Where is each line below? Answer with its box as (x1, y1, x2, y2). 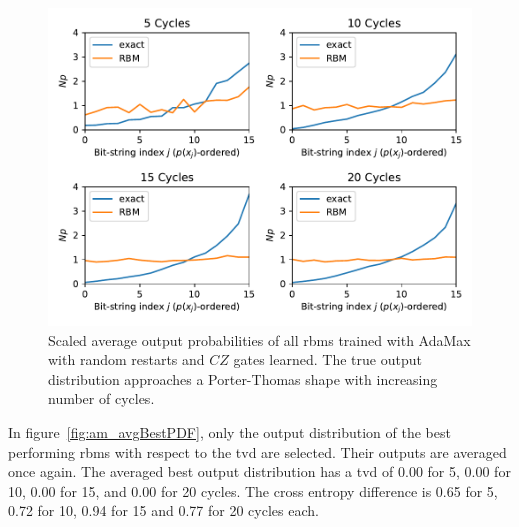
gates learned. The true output (233, 349, 422, 370)
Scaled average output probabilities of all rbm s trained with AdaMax (48, 329, 471, 350)
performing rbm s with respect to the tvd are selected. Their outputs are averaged (8, 441, 507, 462)
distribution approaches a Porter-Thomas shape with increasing (48, 368, 438, 389)
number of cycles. (48, 388, 155, 409)
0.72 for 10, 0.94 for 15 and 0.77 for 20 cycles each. (8, 500, 319, 521)
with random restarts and (48, 349, 205, 370)
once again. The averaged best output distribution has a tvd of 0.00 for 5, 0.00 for (8, 461, 511, 482)
